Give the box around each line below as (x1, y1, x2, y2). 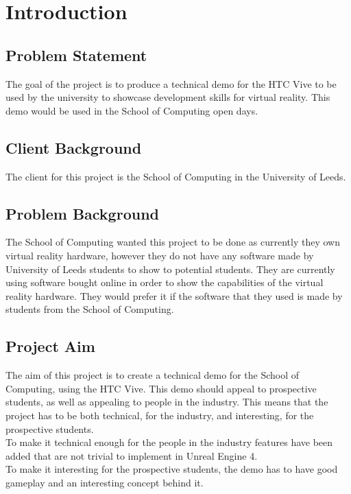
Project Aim (5, 336, 95, 357)
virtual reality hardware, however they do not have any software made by (5, 248, 314, 262)
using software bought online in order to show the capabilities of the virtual (5, 275, 324, 290)
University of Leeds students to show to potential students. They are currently (5, 261, 335, 276)
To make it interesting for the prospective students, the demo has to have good (5, 462, 338, 476)
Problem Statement (5, 44, 147, 65)
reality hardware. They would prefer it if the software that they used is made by (5, 288, 343, 303)
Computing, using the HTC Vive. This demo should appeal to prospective (5, 381, 317, 395)
